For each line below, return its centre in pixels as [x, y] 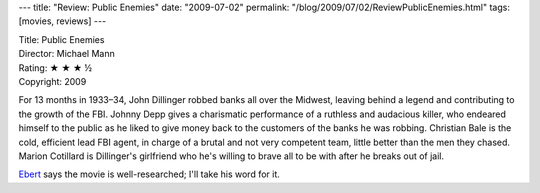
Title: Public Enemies [61, 39]
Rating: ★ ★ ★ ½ [55, 67]
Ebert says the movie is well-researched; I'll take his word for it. [149, 174]
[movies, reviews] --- [62, 21]
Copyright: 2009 [52, 81]
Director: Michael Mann [66, 54]
